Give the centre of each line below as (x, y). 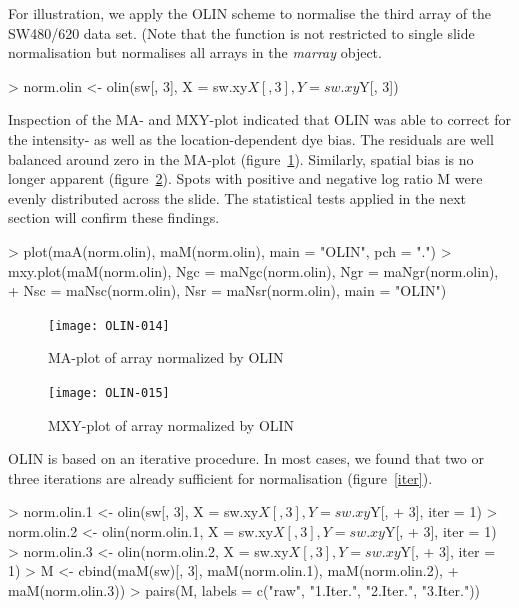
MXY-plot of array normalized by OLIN (171, 424)
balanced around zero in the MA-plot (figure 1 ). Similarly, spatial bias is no (241, 158)
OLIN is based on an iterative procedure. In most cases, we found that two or (246, 458)
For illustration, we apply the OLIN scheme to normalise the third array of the (250, 13)
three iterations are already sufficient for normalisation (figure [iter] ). (220, 477)
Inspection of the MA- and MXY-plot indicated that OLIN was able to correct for (259, 119)
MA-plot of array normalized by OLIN (166, 357)
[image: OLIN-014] (109, 325)
